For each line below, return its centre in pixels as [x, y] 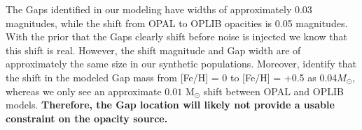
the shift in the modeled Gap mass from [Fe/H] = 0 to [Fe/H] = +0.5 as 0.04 [172, 77]
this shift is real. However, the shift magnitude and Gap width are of [153, 50]
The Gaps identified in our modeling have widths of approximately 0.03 [159, 9]
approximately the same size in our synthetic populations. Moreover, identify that [181, 64]
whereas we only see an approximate [84, 91]
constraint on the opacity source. [87, 118]
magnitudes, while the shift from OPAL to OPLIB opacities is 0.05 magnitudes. [177, 23]
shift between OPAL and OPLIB [273, 91]
